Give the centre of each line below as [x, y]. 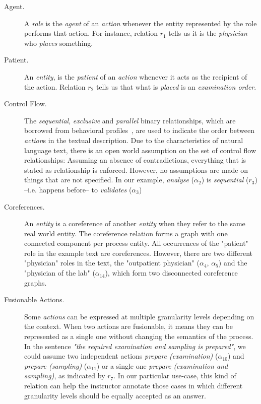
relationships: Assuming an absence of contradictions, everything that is [135, 160]
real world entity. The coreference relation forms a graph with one [126, 233]
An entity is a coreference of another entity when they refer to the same [135, 223]
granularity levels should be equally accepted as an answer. [115, 395]
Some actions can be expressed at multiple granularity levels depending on [139, 316]
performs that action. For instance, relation [91, 33]
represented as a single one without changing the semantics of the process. [139, 336]
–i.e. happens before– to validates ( [78, 189]
